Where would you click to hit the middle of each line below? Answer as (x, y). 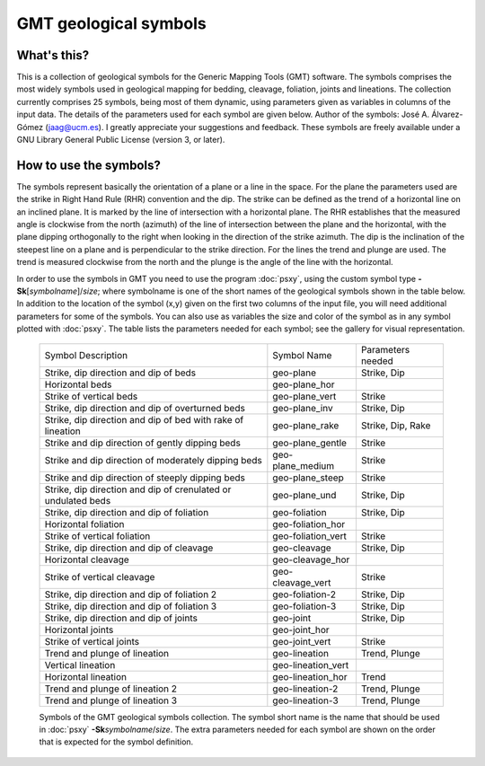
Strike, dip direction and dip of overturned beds (145, 408)
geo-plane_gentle (310, 443)
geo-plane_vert (304, 396)
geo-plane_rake (306, 425)
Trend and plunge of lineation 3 (111, 700)
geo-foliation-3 (304, 606)
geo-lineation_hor (310, 676)
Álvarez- (447, 114)
